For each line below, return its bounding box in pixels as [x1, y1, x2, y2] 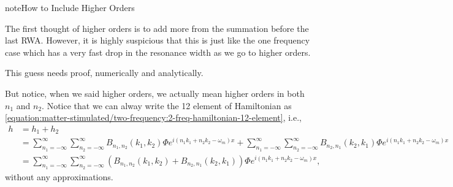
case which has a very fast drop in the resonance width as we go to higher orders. [5, 45, 311, 58]
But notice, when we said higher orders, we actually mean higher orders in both [5, 86, 305, 99]
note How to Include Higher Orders [5, 1, 135, 13]
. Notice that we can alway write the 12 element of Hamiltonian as [42, 99, 292, 112]
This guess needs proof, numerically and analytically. [5, 66, 204, 79]
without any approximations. [5, 170, 113, 183]
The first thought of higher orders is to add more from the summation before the [5, 21, 309, 34]
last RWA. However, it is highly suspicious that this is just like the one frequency [5, 34, 310, 47]
